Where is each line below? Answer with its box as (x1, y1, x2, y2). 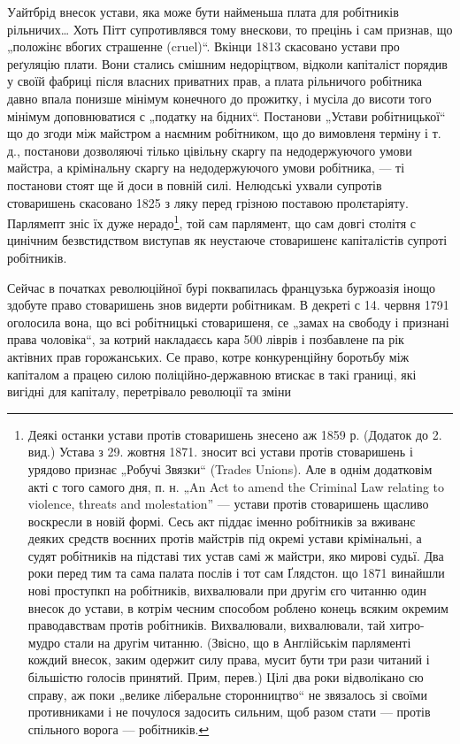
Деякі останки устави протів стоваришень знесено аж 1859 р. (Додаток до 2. (27, 425, 442, 443)
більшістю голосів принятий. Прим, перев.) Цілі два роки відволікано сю (27, 668, 424, 686)
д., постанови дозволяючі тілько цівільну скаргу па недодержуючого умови (7, 141, 412, 159)
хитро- (389, 616, 425, 634)
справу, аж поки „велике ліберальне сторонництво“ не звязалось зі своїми (27, 685, 427, 703)
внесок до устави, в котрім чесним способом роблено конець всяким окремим (27, 598, 448, 617)
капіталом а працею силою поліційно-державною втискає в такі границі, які (7, 364, 417, 383)
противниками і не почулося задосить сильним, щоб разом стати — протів (27, 702, 431, 721)
